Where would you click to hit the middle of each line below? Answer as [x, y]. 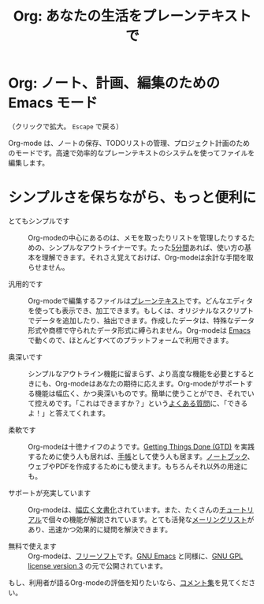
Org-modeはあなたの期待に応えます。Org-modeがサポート [151, 383]
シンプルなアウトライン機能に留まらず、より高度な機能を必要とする [138, 373]
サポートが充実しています [50, 493]
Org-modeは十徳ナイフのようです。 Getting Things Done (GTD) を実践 [141, 446]
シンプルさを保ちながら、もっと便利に [132, 198]
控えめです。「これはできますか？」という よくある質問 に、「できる [141, 403]
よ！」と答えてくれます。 [69, 413]
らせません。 [48, 267]
